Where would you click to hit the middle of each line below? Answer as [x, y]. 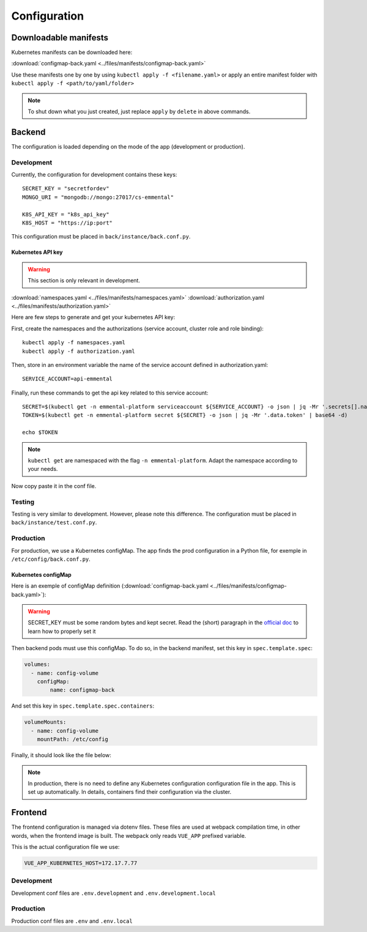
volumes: [37, 664]
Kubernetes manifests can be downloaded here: [72, 53]
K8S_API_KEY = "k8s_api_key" [66, 214]
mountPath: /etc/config [72, 739]
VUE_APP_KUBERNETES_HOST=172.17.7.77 [81, 863]
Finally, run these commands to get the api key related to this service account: [110, 393]
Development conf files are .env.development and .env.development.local [114, 893]
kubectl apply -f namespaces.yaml [74, 343]
